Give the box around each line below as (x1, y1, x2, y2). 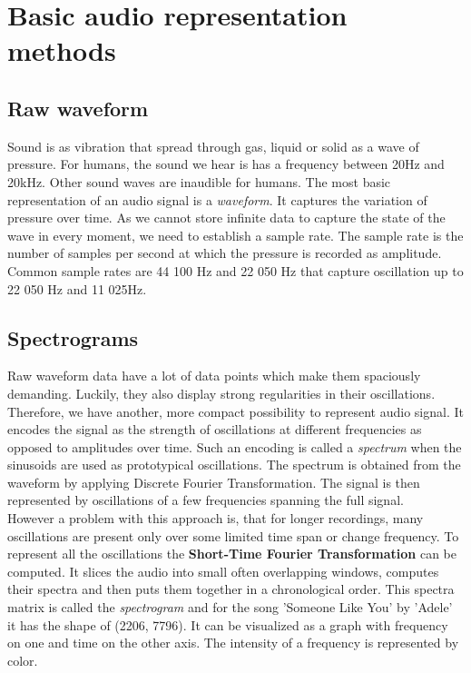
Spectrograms (7, 323, 139, 351)
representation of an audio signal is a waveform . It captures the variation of (7, 190, 427, 209)
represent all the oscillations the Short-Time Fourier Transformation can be (7, 544, 456, 563)
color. (7, 650, 38, 669)
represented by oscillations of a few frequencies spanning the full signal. (7, 490, 404, 510)
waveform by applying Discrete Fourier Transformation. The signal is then (7, 472, 420, 491)
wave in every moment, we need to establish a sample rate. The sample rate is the (7, 225, 464, 244)
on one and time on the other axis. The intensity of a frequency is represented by (7, 633, 459, 652)
